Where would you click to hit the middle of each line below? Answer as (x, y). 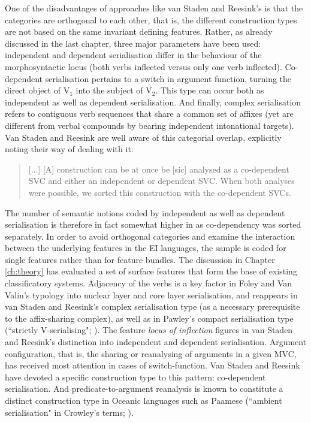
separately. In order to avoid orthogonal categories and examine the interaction (150, 236)
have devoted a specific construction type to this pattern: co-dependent (135, 377)
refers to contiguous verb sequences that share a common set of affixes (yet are (149, 114)
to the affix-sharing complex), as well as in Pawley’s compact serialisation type (149, 318)
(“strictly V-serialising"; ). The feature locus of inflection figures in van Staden (149, 330)
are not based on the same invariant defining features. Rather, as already (139, 31)
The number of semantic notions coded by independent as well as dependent (145, 212)
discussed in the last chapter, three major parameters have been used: (133, 43)
